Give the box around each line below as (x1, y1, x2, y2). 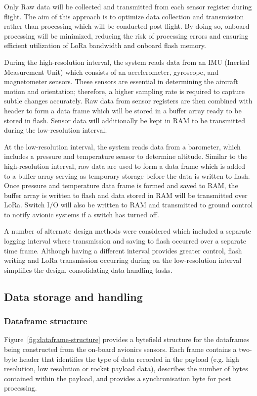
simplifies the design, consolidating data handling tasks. (4, 264, 172, 275)
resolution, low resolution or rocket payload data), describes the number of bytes (4, 363, 248, 374)
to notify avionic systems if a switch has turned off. (4, 209, 159, 219)
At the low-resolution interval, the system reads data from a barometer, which (4, 141, 241, 151)
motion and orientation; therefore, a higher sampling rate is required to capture (4, 86, 245, 96)
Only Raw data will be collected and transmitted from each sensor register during (4, 1, 252, 11)
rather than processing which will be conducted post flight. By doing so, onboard (4, 21, 250, 31)
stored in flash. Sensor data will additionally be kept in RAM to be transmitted (4, 115, 245, 125)
